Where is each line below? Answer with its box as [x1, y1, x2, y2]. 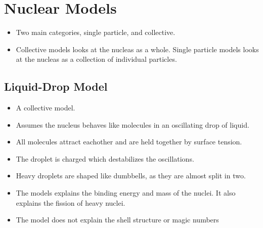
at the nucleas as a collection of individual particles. [16, 54, 177, 64]
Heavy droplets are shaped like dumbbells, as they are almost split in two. [16, 170, 246, 181]
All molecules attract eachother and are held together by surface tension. [16, 136, 242, 147]
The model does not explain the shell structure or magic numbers [16, 214, 219, 225]
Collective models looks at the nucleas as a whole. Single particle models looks [16, 44, 259, 54]
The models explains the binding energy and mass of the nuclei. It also [16, 187, 236, 198]
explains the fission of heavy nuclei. [16, 197, 125, 208]
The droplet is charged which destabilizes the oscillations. [16, 153, 194, 164]
